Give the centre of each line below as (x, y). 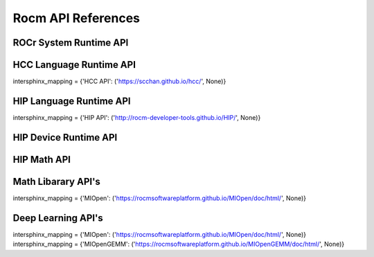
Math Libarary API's (56, 181)
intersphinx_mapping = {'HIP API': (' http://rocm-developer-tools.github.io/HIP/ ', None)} (137, 117)
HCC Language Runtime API (74, 65)
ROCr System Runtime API (71, 43)
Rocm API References (77, 18)
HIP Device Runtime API (65, 138)
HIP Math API (42, 159)
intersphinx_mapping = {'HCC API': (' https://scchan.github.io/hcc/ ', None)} (119, 81)
